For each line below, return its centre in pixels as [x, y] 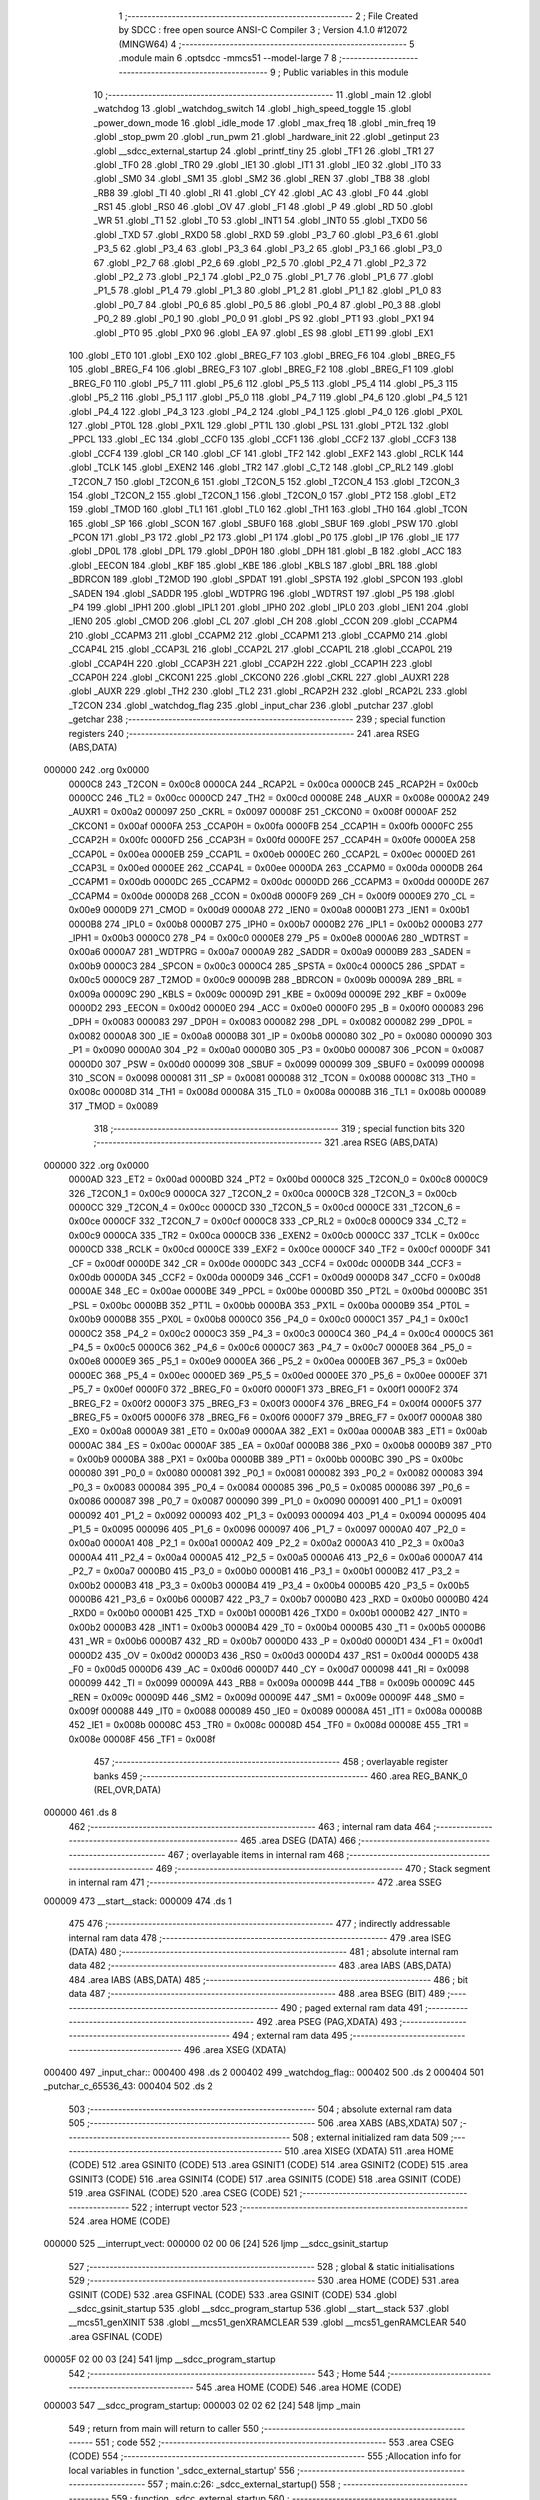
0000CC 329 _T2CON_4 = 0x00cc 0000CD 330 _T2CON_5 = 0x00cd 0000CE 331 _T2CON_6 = [265, 1207]
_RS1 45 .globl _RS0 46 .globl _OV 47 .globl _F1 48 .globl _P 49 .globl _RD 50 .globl [263, 207]
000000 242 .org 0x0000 [96, 770]
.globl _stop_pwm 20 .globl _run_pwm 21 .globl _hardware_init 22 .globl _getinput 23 [266, 137]
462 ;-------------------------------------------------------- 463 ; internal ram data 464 [250, 1826]
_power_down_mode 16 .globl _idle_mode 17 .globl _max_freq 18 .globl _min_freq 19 [265, 122]
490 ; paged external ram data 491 [352, 2007]
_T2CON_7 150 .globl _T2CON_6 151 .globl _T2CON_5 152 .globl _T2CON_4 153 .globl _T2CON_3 [264, 481]
